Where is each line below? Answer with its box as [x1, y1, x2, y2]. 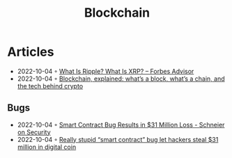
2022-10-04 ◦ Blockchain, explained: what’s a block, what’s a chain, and [17, 74, 225, 83]
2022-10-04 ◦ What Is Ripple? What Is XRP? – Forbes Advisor [17, 67, 194, 75]
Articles [7, 44, 54, 60]
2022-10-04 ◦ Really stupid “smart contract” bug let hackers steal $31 [17, 135, 219, 143]
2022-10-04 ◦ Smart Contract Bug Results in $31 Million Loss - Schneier [17, 120, 225, 129]
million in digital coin [17, 143, 77, 151]
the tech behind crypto [17, 81, 84, 90]
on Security [17, 127, 51, 136]
